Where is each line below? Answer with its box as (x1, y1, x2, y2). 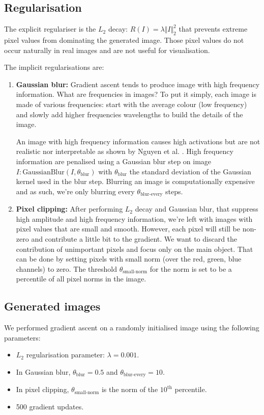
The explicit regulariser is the (4, 23, 96, 34)
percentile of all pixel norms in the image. (16, 273, 146, 284)
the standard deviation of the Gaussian (129, 166, 251, 176)
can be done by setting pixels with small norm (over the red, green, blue (16, 253, 242, 264)
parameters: (4, 332, 41, 343)
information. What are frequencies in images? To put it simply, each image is (16, 89, 256, 99)
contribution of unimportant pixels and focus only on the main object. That (16, 243, 253, 254)
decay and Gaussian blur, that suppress (135, 203, 258, 214)
